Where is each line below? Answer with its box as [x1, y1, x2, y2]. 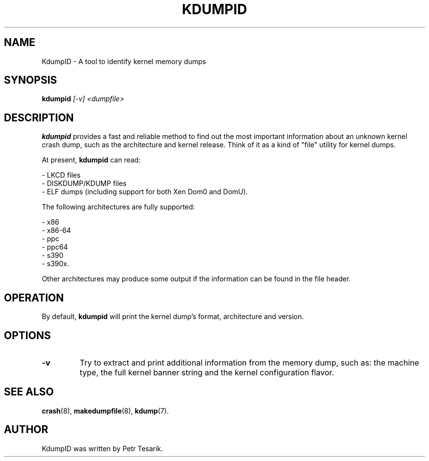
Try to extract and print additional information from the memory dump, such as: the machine [79, 357, 419, 368]
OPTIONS [4, 329, 51, 342]
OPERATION [4, 291, 64, 304]
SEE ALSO [4, 386, 54, 398]
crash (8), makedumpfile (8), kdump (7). [42, 406, 169, 415]
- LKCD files [42, 171, 81, 180]
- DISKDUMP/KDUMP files [42, 179, 127, 188]
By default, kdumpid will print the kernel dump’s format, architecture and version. [42, 312, 304, 321]
